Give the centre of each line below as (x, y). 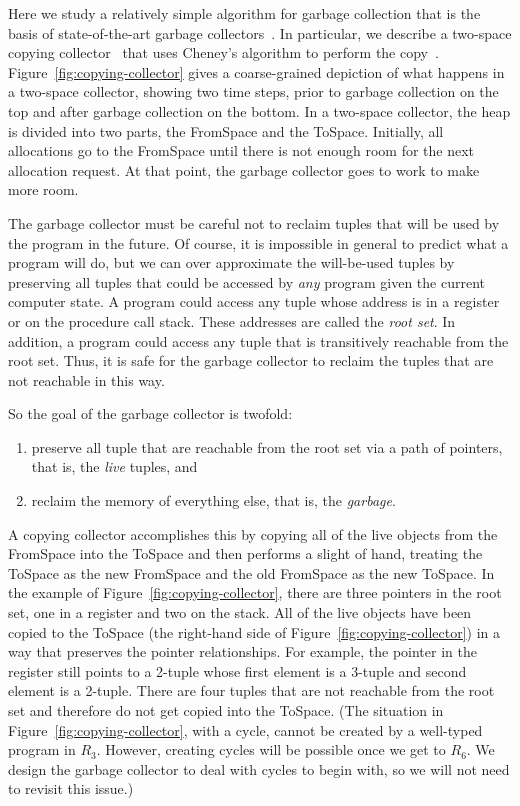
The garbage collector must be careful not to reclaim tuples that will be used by (254, 222)
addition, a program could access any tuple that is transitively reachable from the (258, 340)
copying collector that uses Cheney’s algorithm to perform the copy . (223, 52)
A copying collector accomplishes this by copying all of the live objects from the (253, 533)
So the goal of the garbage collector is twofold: (150, 413)
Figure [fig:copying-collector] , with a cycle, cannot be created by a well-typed (245, 729)
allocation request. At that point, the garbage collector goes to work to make (244, 169)
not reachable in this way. (86, 379)
